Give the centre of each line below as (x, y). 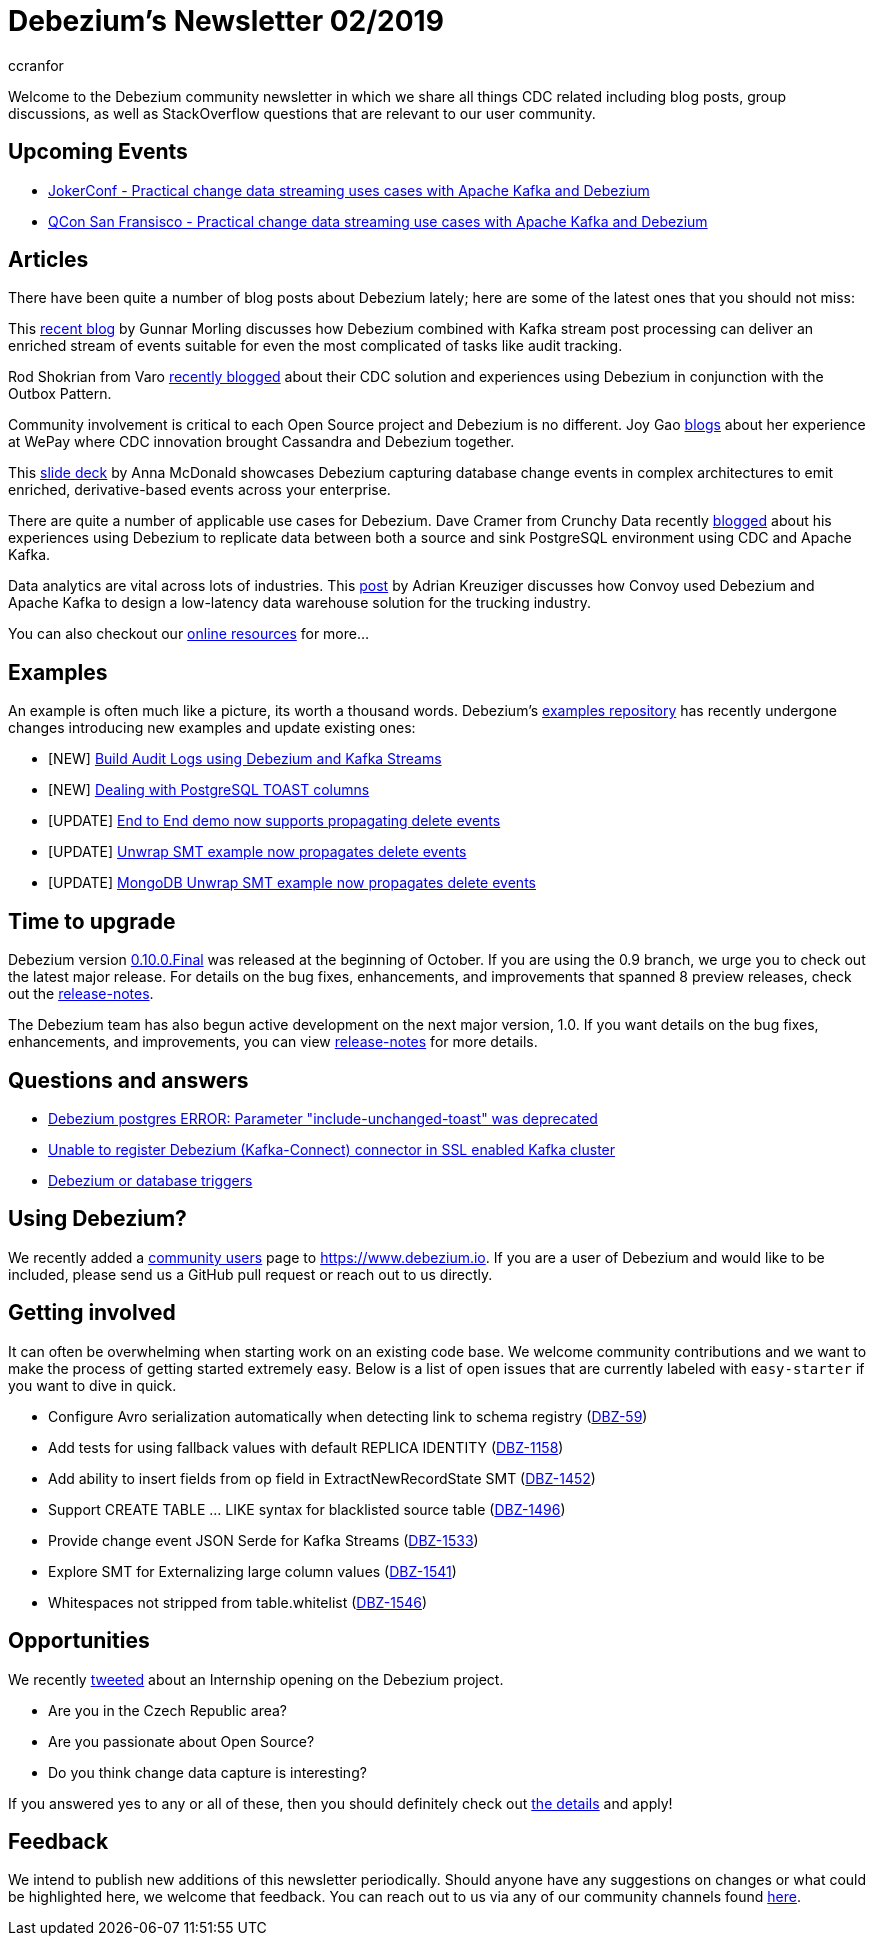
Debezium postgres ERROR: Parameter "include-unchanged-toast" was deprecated (323, 1118)
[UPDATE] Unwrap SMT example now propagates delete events (257, 852)
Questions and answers (128, 1080)
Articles (48, 260)
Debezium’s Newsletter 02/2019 (226, 21)
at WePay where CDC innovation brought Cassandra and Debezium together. (261, 442)
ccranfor (36, 65)
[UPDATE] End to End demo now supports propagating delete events (274, 821)
